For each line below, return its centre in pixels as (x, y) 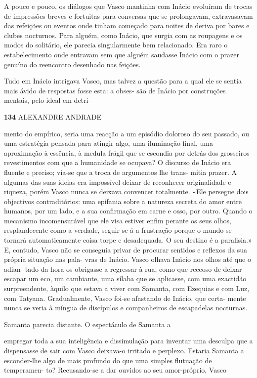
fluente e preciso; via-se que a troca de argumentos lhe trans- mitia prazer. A (121, 172)
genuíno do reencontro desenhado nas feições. (72, 64)
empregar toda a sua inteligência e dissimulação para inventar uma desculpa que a (128, 341)
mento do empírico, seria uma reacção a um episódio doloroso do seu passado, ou (127, 133)
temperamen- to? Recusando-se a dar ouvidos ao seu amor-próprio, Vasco (115, 370)
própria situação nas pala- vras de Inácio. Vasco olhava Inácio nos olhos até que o (128, 259)
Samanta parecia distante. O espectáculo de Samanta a (87, 324)
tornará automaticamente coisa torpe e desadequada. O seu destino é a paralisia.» (128, 240)
